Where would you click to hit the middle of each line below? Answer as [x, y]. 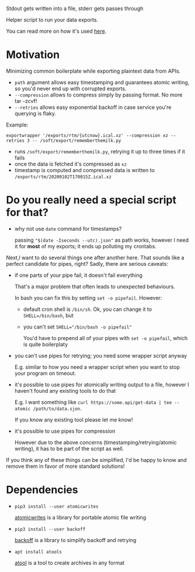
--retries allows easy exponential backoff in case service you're [93, 107]
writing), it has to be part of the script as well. [69, 448]
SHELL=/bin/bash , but [48, 315]
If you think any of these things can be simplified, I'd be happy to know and [96, 460]
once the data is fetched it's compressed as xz [71, 164]
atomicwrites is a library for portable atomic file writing [80, 517]
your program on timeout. [45, 373]
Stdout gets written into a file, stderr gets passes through [75, 8]
